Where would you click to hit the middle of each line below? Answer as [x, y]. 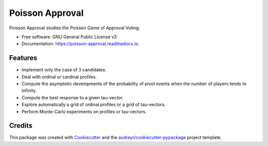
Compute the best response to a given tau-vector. [72, 97]
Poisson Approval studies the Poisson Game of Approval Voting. [75, 28]
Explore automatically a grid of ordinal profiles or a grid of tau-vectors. [94, 105]
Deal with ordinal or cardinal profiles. [59, 76]
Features [23, 58]
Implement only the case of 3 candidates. [64, 70]
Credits [21, 126]
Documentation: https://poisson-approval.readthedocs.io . [80, 44]
